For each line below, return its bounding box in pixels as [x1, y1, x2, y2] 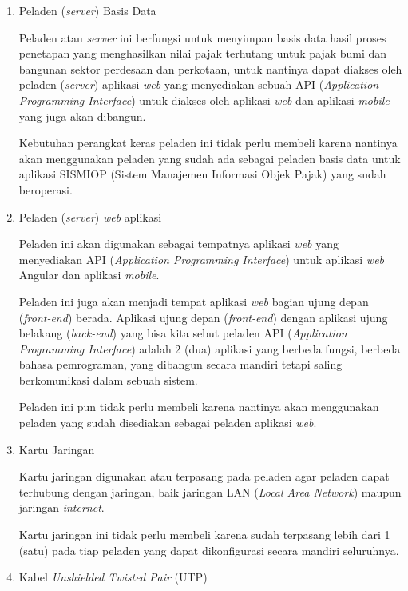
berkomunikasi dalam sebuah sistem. [18, 371, 198, 388]
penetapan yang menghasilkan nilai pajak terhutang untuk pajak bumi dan [18, 45, 387, 62]
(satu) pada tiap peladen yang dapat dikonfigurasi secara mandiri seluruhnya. [18, 541, 399, 558]
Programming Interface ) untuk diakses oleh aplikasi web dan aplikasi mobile [18, 91, 390, 108]
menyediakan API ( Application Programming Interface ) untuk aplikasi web [18, 250, 385, 267]
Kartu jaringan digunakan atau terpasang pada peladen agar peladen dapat [18, 468, 390, 485]
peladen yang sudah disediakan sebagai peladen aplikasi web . [18, 414, 317, 431]
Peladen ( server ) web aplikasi [18, 208, 162, 225]
